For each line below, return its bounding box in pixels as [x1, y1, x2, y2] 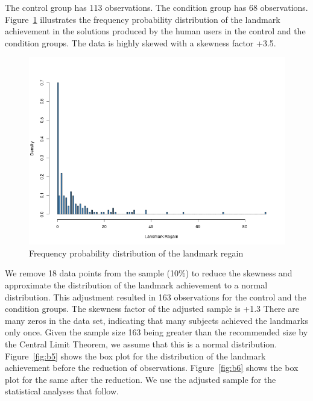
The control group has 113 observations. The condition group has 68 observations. [5, 1, 308, 13]
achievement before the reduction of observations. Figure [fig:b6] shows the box [5, 361, 299, 374]
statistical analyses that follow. [5, 385, 119, 397]
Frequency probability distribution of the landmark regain [29, 246, 244, 259]
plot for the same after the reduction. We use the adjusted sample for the [5, 373, 276, 385]
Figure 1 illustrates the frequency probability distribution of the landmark [5, 13, 280, 25]
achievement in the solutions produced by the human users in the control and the [5, 25, 306, 37]
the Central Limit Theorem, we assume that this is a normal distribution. [5, 338, 277, 350]
